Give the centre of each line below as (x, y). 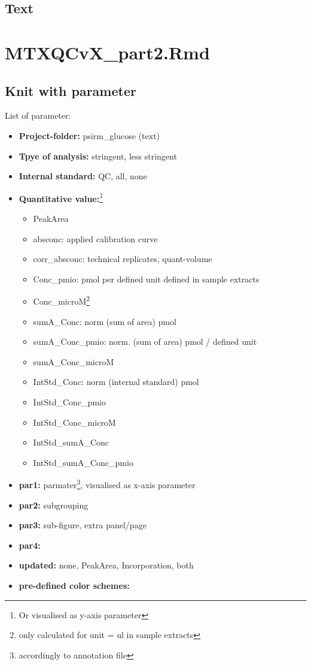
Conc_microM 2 (62, 300)
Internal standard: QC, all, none (83, 176)
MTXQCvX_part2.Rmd (107, 52)
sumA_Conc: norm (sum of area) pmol (105, 321)
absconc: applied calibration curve (95, 238)
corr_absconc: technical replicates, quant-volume (123, 259)
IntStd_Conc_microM (74, 422)
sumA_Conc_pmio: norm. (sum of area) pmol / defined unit (145, 341)
